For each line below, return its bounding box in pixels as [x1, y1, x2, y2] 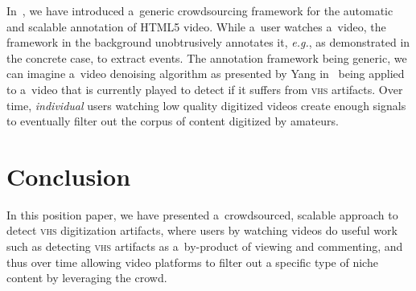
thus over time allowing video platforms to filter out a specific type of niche [6, 253, 378, 270]
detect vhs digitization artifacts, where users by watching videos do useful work [6, 222, 397, 239]
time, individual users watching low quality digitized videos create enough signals [6, 96, 406, 113]
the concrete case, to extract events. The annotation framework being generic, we [6, 49, 407, 66]
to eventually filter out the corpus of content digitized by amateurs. [6, 113, 339, 129]
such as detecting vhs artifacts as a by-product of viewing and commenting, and [6, 238, 403, 255]
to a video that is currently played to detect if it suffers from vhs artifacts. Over [6, 80, 403, 97]
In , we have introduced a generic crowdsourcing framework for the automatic [6, 2, 393, 18]
